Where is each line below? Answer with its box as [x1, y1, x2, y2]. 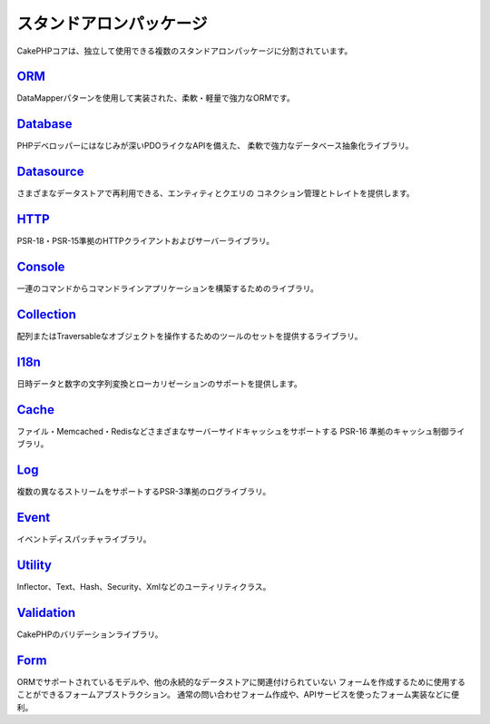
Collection [16, 307, 76, 322]
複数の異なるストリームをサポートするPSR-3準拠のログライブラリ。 [16, 486, 271, 497]
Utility [16, 557, 52, 572]
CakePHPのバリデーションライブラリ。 [16, 629, 163, 640]
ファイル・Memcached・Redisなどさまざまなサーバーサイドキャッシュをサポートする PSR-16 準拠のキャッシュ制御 [16, 426, 449, 436]
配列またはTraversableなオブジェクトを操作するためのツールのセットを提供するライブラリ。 [16, 330, 363, 341]
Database [16, 116, 73, 132]
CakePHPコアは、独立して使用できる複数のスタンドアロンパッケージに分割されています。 [16, 45, 353, 56]
